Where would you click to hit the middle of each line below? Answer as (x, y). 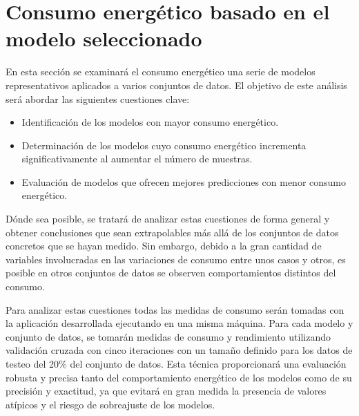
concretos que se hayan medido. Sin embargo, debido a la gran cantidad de (164, 246)
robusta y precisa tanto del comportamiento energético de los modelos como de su (179, 377)
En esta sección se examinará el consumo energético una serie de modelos (161, 72)
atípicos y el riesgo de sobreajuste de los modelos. (110, 404)
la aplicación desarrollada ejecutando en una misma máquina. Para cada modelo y (179, 323)
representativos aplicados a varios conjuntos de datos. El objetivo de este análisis (176, 85)
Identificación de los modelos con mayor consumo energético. (150, 122)
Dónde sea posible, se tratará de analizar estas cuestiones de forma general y (168, 219)
